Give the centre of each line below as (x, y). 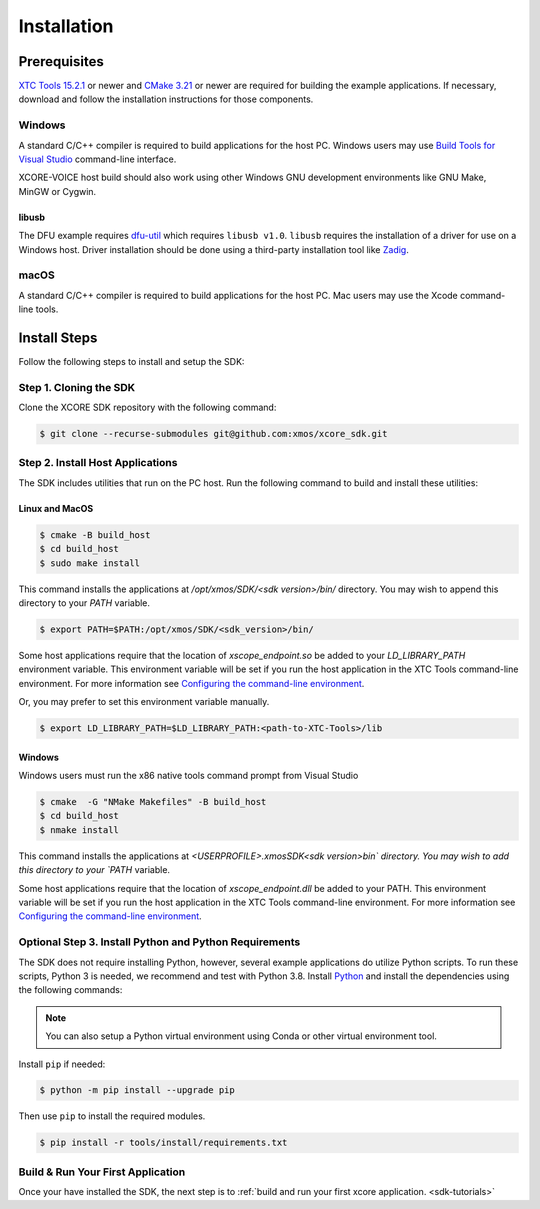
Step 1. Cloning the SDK (77, 387)
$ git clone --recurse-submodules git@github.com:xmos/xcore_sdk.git (213, 434)
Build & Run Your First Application (102, 1172)
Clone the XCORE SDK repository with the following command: (147, 407)
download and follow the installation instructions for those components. (166, 99)
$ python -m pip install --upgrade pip (137, 1090)
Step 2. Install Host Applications (98, 463)
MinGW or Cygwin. (57, 191)
